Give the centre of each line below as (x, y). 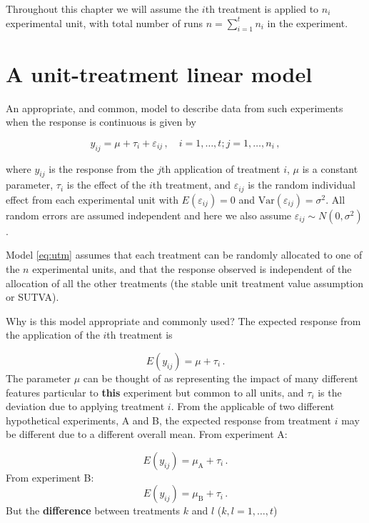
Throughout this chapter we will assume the (102, 9)
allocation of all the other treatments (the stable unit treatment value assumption (184, 283)
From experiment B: (50, 477)
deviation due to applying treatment (85, 406)
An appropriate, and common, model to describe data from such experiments (175, 108)
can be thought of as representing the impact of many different (221, 378)
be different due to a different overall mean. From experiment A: (147, 434)
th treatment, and (192, 185)
